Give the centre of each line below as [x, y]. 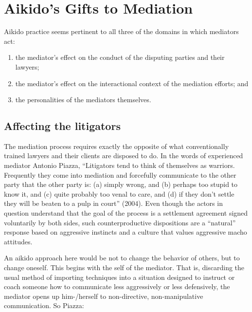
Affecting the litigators [62, 126]
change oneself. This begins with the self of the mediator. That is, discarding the [124, 267]
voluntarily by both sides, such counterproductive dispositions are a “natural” [120, 222]
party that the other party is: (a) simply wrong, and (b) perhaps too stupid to [121, 184]
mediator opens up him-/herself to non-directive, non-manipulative [104, 296]
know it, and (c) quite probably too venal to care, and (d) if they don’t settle [119, 193]
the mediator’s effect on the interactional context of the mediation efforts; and [132, 83]
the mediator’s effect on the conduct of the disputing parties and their [120, 57]
